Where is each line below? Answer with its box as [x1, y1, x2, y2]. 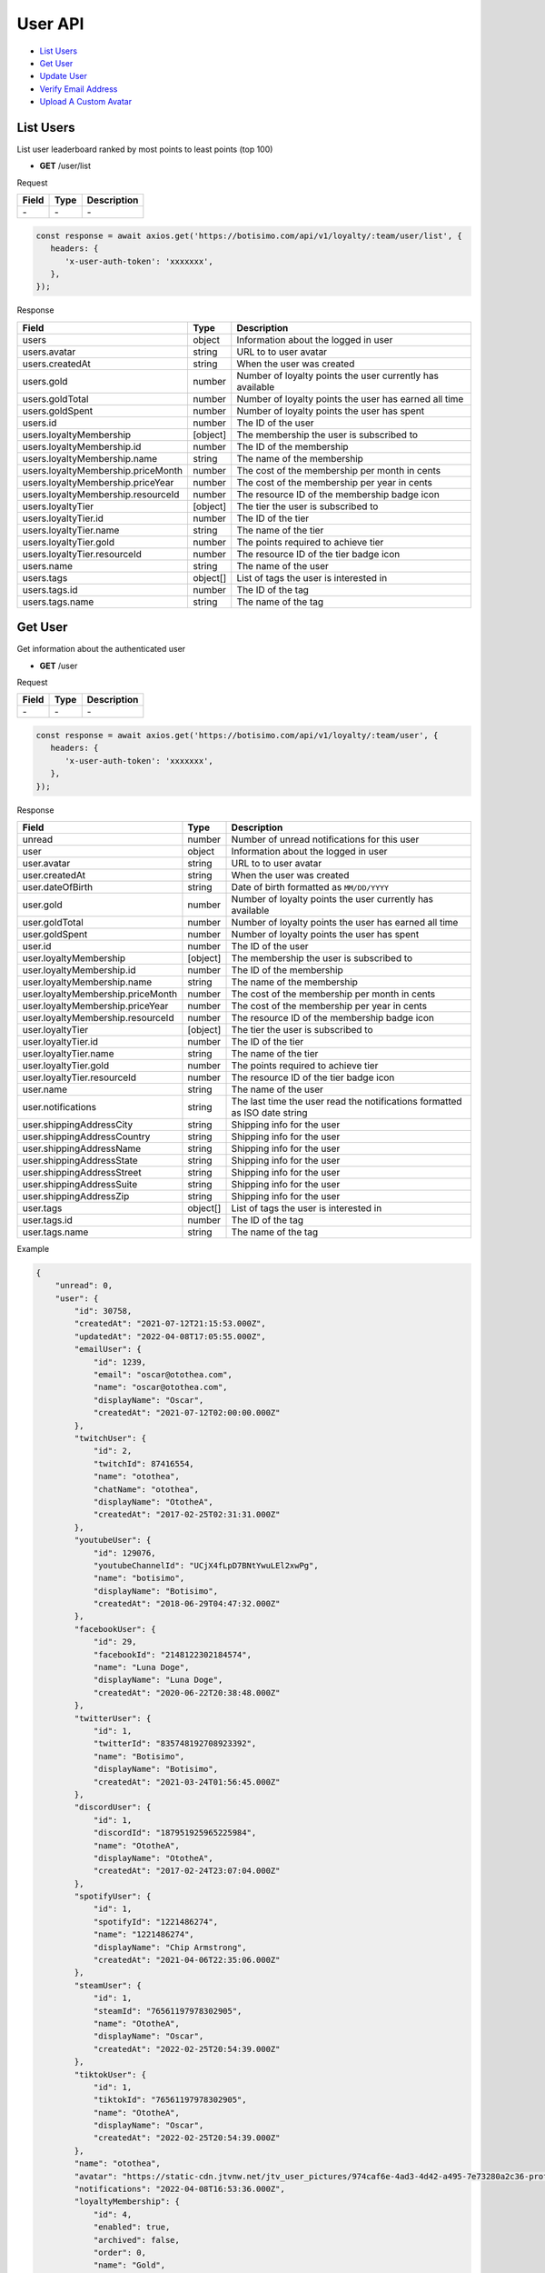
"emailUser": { [74, 1344, 143, 1355]
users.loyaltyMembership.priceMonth [22, 464, 183, 476]
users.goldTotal [22, 392, 89, 405]
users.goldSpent [22, 405, 94, 417]
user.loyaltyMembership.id [22, 964, 136, 976]
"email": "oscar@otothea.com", [93, 1369, 233, 1380]
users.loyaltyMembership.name [22, 452, 158, 465]
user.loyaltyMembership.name [22, 976, 153, 988]
